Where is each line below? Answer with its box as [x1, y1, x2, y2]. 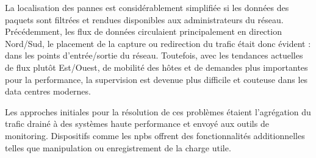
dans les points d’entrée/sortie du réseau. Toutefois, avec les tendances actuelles [5, 49, 303, 62]
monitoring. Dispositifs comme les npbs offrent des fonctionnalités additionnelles [5, 129, 305, 142]
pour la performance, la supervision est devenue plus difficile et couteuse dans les [5, 73, 308, 85]
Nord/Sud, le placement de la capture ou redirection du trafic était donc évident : [5, 37, 311, 49]
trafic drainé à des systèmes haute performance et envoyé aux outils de [5, 117, 269, 130]
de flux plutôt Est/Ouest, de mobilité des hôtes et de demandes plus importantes [5, 60, 308, 73]
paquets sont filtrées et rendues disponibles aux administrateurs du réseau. [5, 13, 284, 26]
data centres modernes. [5, 85, 91, 98]
